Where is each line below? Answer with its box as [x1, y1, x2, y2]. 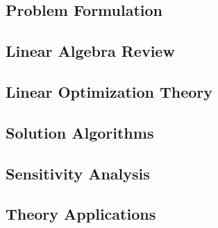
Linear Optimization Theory [6, 80, 213, 102]
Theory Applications [6, 203, 156, 225]
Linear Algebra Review [6, 40, 175, 62]
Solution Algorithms [6, 121, 154, 143]
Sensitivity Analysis [6, 162, 150, 184]
